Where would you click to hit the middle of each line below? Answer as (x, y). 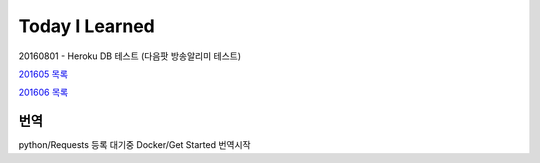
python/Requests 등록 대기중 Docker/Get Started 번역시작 (134, 145)
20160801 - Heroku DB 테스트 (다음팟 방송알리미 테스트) (130, 56)
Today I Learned (86, 26)
